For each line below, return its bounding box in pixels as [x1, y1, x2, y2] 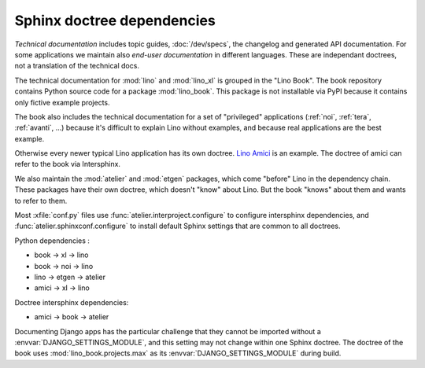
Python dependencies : [14, 236, 91, 245]
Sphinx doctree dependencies [14, 12, 216, 29]
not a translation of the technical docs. [14, 61, 139, 71]
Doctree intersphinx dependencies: [14, 297, 129, 307]
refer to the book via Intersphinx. [14, 160, 121, 169]
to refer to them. [14, 196, 68, 205]
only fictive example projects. [14, 98, 110, 107]
